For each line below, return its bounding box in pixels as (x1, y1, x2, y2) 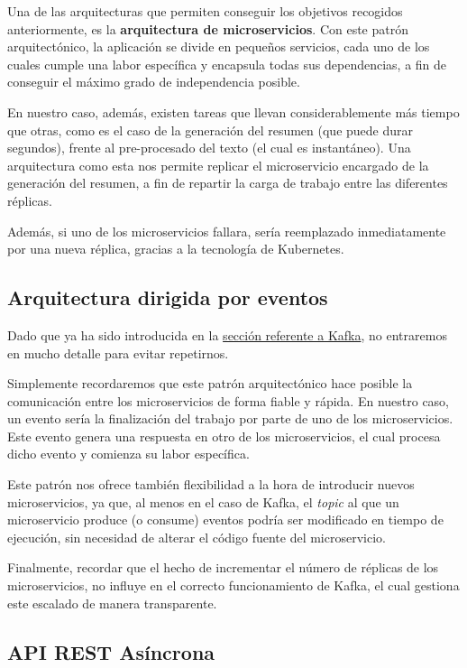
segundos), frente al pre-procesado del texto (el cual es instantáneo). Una (7, 138, 411, 157)
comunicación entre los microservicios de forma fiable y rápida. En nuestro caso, (7, 391, 450, 410)
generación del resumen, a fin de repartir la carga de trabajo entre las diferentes (7, 173, 448, 192)
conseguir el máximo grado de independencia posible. (7, 72, 300, 91)
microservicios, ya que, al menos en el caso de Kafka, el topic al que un (7, 492, 399, 511)
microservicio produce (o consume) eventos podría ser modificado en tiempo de (7, 510, 444, 529)
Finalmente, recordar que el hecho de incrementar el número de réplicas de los (7, 558, 439, 577)
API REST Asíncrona (7, 637, 215, 665)
